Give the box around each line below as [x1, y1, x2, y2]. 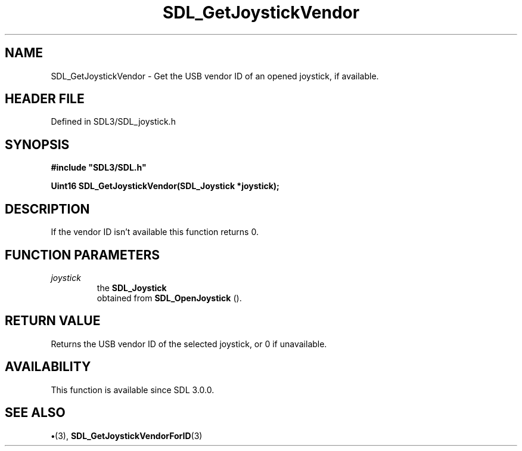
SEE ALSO [5, 405, 66, 421]
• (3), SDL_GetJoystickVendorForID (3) [51, 430, 203, 441]
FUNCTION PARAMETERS [5, 247, 160, 262]
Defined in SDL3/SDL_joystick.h [51, 116, 176, 127]
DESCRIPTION [5, 201, 90, 217]
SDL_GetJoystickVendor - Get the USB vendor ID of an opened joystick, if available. [51, 70, 379, 81]
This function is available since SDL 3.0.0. [51, 384, 215, 395]
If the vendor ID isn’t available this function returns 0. [51, 227, 259, 237]
